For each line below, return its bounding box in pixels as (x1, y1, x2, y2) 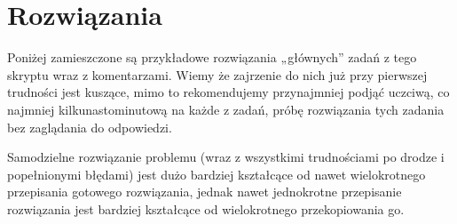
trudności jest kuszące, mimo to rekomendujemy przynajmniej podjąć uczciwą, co (7, 83, 450, 101)
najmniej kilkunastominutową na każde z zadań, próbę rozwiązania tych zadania (7, 100, 445, 118)
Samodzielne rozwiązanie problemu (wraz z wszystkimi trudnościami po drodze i (7, 148, 445, 166)
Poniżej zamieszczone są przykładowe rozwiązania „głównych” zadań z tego (7, 48, 417, 67)
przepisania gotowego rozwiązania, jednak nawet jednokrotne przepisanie (7, 182, 402, 201)
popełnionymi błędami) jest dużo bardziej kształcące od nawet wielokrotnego (7, 164, 426, 183)
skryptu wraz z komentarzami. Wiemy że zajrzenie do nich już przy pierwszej (7, 65, 428, 84)
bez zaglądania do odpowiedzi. (7, 117, 172, 136)
